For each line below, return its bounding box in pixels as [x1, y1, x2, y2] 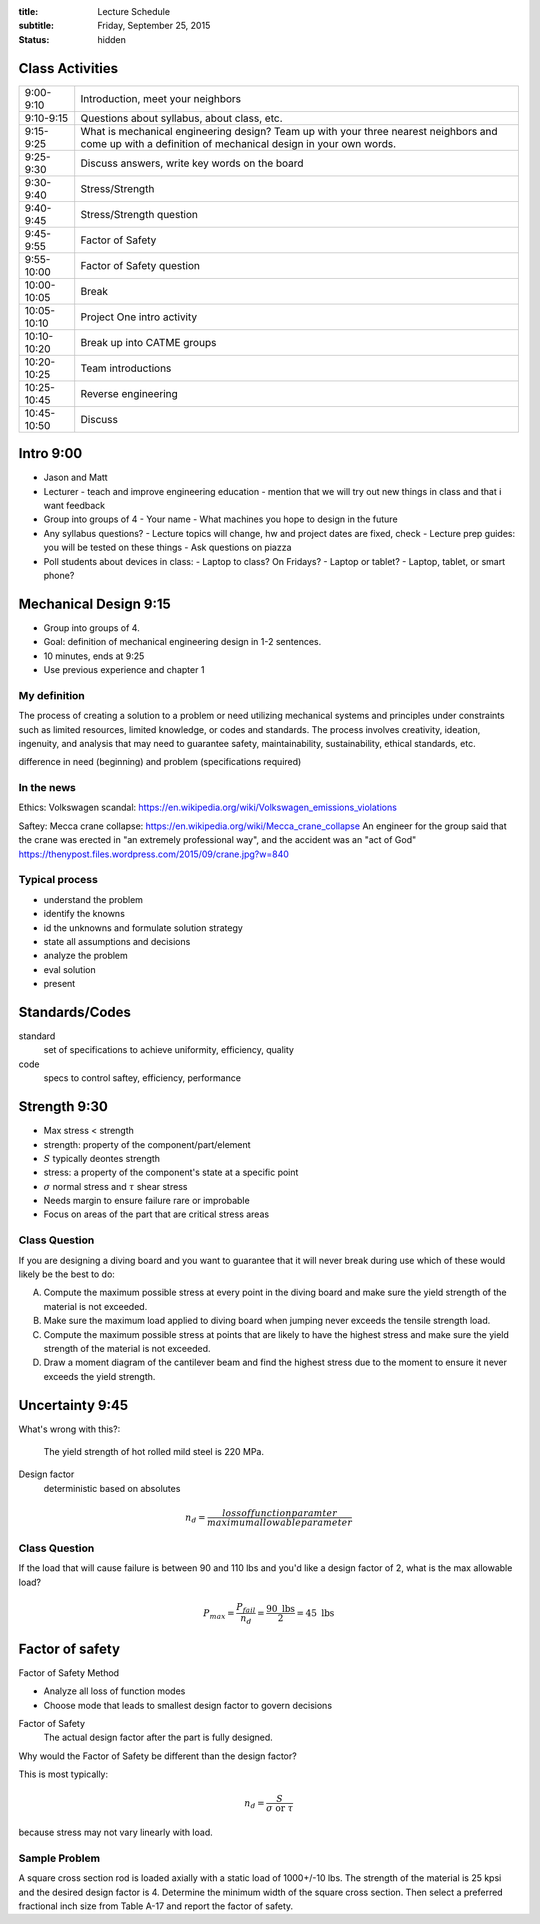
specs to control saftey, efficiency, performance [43, 1072, 242, 1084]
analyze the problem [43, 950, 129, 962]
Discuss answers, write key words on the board [80, 156, 304, 170]
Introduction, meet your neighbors [80, 91, 242, 105]
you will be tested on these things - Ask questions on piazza [43, 541, 292, 554]
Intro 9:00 [18, 445, 83, 462]
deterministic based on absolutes [43, 1482, 181, 1494]
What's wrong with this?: [18, 1423, 121, 1435]
